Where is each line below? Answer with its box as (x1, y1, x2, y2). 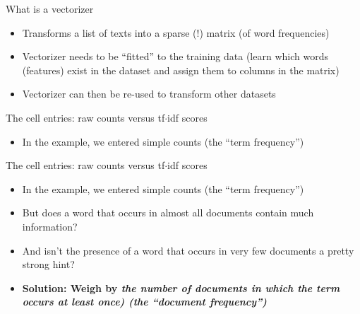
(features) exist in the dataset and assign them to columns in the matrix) (22, 62, 340, 77)
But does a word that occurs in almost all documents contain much (22, 205, 314, 220)
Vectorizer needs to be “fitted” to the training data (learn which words (22, 49, 328, 64)
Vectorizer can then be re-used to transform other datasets (22, 86, 276, 101)
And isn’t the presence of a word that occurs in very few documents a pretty (22, 243, 354, 257)
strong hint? (22, 257, 75, 272)
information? (22, 219, 78, 233)
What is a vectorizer (6, 1, 94, 16)
